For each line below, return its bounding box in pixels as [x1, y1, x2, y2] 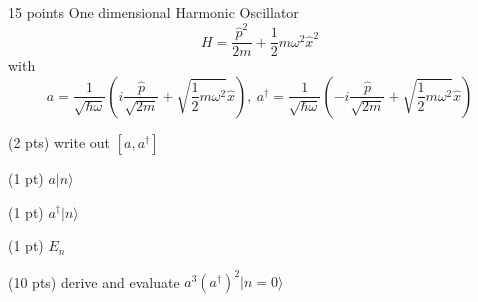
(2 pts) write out [8, 131, 111, 152]
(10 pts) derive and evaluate [8, 271, 180, 292]
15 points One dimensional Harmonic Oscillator [8, 2, 299, 22]
